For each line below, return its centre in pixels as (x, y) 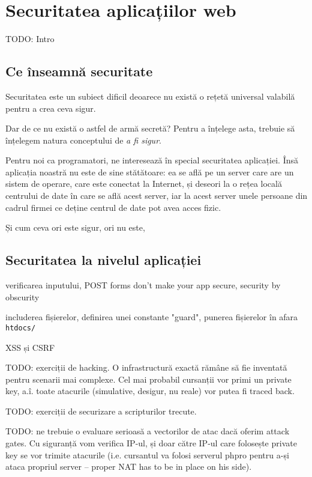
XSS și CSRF (30, 347)
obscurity (22, 296)
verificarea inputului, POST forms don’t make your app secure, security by (143, 285)
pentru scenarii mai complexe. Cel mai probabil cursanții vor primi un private (148, 379)
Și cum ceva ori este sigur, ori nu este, (75, 227)
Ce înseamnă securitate (79, 71)
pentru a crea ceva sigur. (51, 108)
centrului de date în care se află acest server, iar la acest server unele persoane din (157, 196)
